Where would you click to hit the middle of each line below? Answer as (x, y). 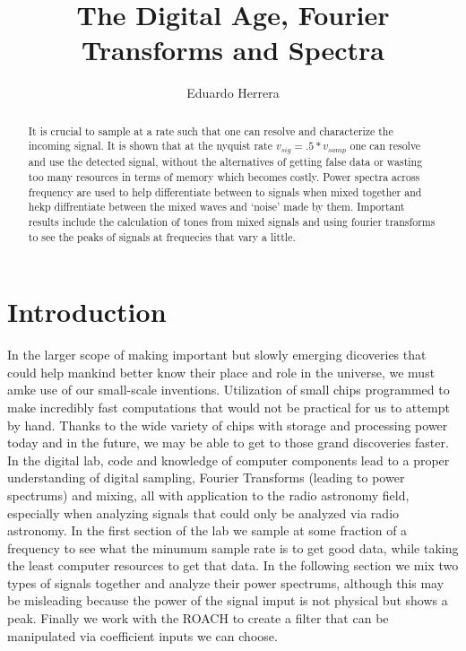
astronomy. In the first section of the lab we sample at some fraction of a (207, 530)
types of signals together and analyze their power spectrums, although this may (226, 582)
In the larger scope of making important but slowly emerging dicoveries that (217, 355)
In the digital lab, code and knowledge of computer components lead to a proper (229, 460)
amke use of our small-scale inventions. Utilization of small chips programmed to (229, 390)
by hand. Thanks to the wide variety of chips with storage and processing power (228, 425)
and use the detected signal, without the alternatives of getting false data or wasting (225, 162)
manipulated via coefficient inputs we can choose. (142, 635)
